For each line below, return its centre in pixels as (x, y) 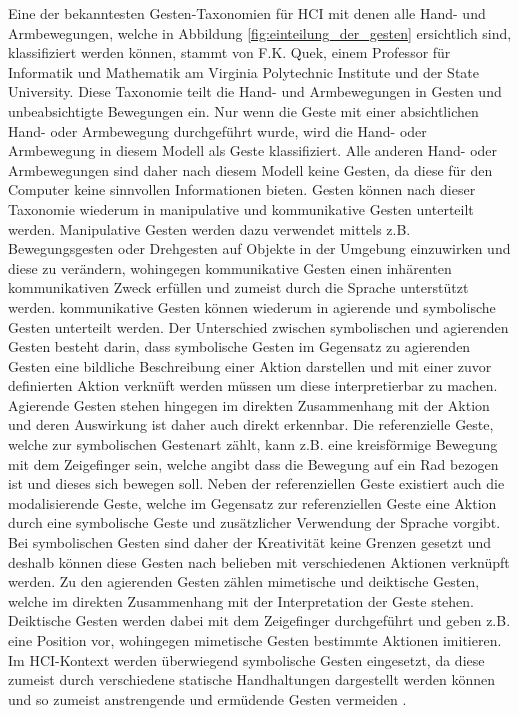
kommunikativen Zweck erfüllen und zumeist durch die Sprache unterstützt (238, 287)
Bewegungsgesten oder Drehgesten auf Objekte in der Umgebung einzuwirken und (259, 248)
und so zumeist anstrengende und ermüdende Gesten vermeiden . (207, 698)
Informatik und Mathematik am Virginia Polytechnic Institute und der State (244, 71)
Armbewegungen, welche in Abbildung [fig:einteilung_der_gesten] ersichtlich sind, (260, 32)
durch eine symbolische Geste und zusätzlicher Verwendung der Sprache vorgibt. (254, 522)
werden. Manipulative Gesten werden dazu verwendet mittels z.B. (209, 228)
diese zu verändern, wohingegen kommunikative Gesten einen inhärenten (230, 267)
